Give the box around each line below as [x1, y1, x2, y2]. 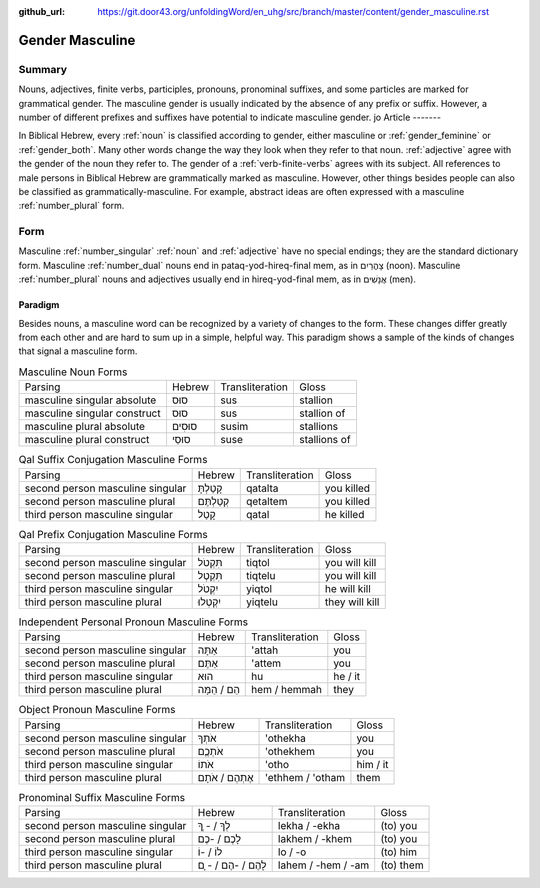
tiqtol [245, 555, 270, 569]
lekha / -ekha [277, 819, 340, 833]
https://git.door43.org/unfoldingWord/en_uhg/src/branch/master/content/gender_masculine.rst [97, 6, 490, 17]
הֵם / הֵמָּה [197, 683, 240, 697]
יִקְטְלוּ [197, 595, 222, 609]
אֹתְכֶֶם [197, 744, 224, 758]
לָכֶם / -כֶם [197, 832, 242, 846]
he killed [325, 507, 365, 521]
